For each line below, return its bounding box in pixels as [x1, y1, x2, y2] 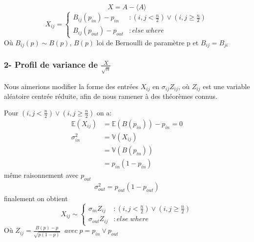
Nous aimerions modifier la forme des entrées [4, 81, 138, 91]
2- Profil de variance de [4, 58, 98, 70]
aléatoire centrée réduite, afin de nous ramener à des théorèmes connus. [4, 91, 217, 101]
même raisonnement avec [4, 170, 79, 180]
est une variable [203, 81, 250, 91]
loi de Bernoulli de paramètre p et [96, 37, 199, 47]
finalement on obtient [4, 193, 68, 203]
